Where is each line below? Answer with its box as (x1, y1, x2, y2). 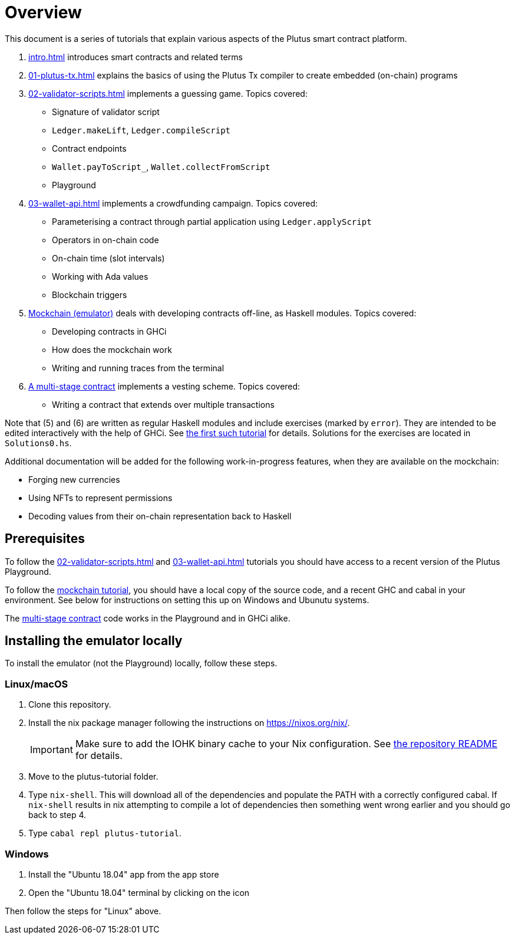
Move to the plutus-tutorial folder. (28, 771, 159, 782)
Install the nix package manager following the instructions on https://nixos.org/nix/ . (28, 718, 350, 728)
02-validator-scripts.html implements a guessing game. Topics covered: (28, 88, 308, 99)
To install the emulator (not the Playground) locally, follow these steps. (5, 658, 278, 669)
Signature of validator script (52, 106, 160, 117)
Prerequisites (5, 531, 85, 547)
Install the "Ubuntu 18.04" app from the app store (28, 869, 219, 879)
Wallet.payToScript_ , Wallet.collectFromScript (52, 161, 270, 172)
